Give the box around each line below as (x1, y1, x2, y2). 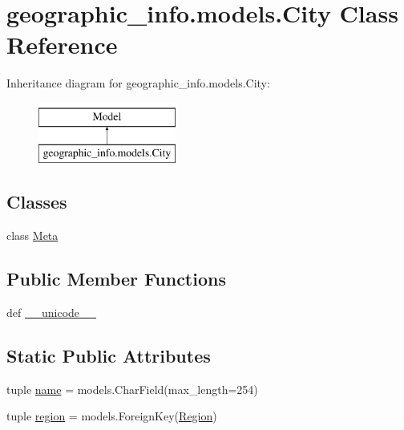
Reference (6, 28, 118, 61)
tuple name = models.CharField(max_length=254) (6, 380, 258, 397)
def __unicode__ (6, 304, 97, 321)
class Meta (6, 227, 59, 244)
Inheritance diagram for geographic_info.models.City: (6, 75, 270, 91)
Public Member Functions (6, 266, 226, 291)
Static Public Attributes (6, 343, 211, 368)
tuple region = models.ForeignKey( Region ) (6, 408, 217, 424)
